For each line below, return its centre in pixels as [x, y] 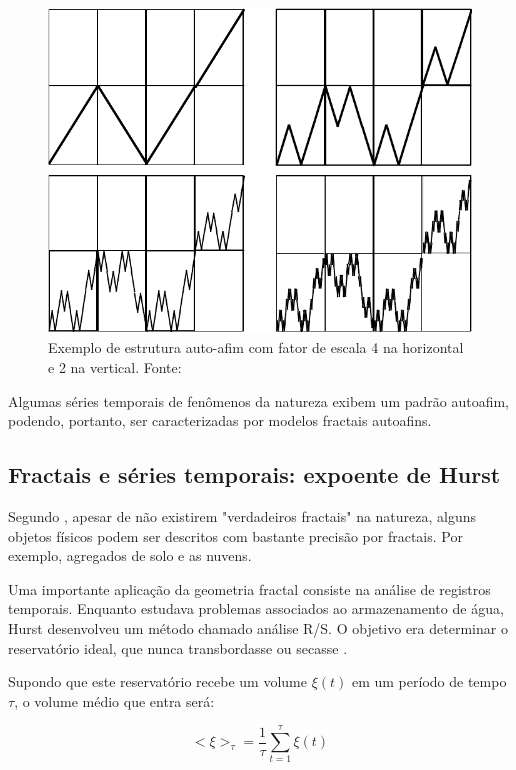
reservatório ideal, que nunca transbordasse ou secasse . [178, 647]
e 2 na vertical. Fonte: [115, 367]
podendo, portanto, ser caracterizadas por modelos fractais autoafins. [220, 420]
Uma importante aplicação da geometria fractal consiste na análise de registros [249, 588]
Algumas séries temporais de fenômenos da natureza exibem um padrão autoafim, [259, 400]
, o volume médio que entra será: [114, 700]
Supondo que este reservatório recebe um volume [157, 681]
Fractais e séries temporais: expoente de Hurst [254, 474]
